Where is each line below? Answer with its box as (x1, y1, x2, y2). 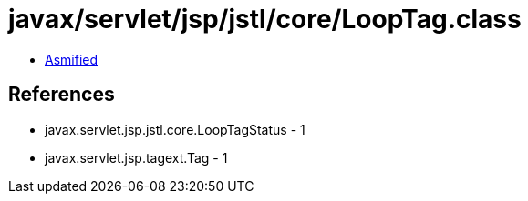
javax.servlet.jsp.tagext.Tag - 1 (45, 149, 228, 166)
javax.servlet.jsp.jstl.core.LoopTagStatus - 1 (45, 121, 305, 137)
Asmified (45, 51, 98, 67)
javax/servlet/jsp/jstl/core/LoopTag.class (8, 4, 522, 35)
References (8, 83, 115, 106)
